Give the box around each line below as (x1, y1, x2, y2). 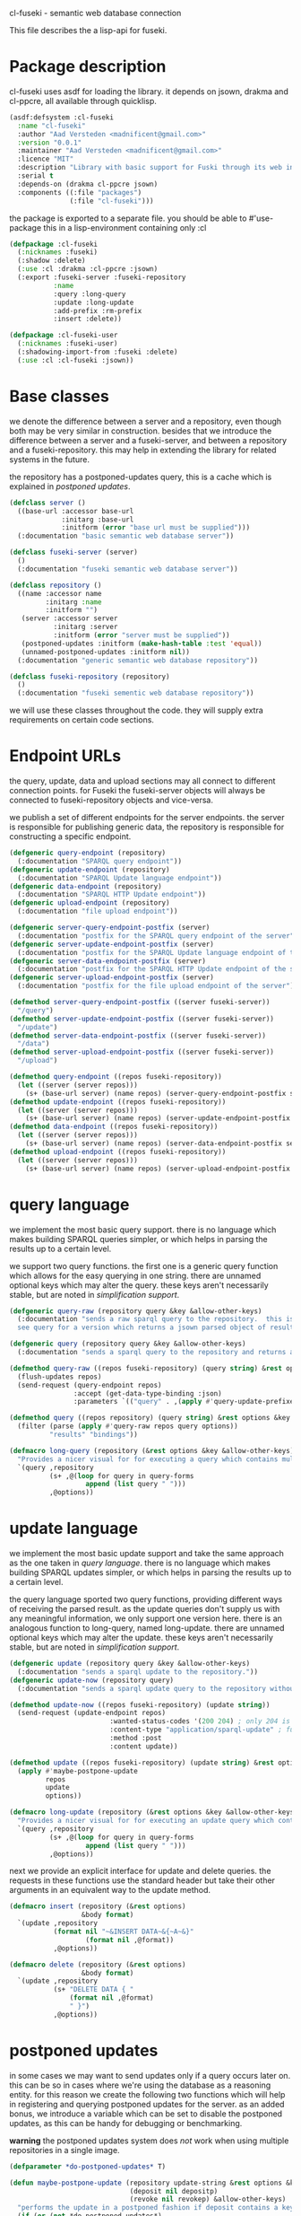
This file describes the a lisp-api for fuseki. (9, 25, 168, 35)
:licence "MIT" (17, 154, 74, 164)
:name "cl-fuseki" (17, 121, 87, 130)
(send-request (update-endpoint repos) (17, 1709, 167, 1718)
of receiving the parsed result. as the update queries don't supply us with (9, 1604, 280, 1615)
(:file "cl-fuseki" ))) (69, 197, 154, 206)
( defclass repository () (9, 581, 102, 590)
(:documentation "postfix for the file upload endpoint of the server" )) (17, 982, 298, 991)
